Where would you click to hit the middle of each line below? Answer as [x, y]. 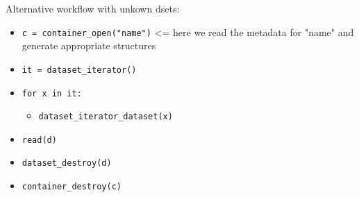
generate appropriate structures [89, 45]
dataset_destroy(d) [67, 163]
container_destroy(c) [72, 187]
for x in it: [52, 93]
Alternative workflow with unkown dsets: [93, 8]
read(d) [39, 140]
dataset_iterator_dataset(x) [106, 117]
